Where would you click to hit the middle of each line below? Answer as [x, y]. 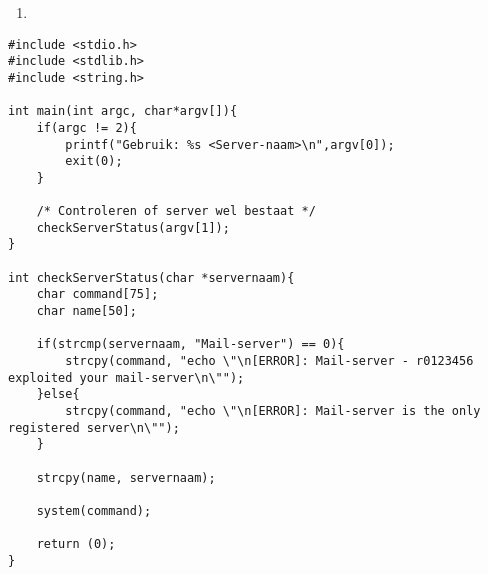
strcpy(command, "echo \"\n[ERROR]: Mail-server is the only [273, 411]
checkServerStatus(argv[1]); [133, 227]
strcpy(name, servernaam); [126, 477]
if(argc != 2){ [86, 127]
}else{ [58, 394]
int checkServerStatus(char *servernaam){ [151, 277]
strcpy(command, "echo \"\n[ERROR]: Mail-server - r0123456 [269, 361]
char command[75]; [97, 294]
